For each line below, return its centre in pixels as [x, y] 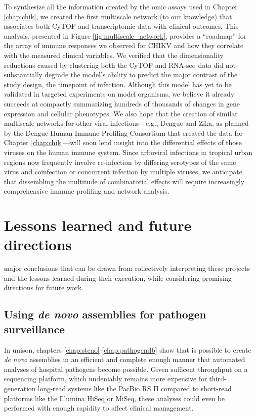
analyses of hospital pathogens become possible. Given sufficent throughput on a [126, 369]
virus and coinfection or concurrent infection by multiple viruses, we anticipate [123, 172]
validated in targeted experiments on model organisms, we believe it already [119, 94]
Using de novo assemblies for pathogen [105, 314]
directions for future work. [44, 287]
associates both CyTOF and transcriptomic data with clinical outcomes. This [121, 26]
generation [20, 388]
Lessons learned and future [98, 225]
